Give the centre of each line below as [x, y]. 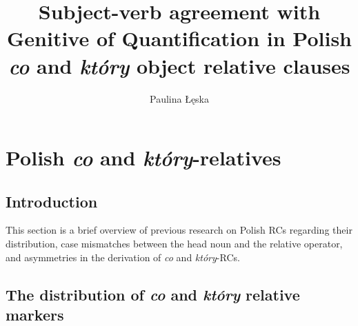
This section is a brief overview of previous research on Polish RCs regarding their [179, 230]
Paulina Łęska [179, 98]
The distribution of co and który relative [153, 294]
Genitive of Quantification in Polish [179, 38]
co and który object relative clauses [179, 65]
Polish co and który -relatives [143, 158]
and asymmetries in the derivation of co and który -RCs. [123, 257]
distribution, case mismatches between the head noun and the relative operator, [174, 244]
